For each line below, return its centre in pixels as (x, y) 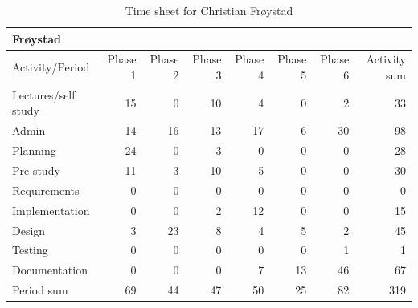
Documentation (50, 270)
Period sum (40, 290)
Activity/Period (51, 67)
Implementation (51, 210)
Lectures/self (44, 94)
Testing (30, 250)
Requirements (46, 190)
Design (29, 230)
